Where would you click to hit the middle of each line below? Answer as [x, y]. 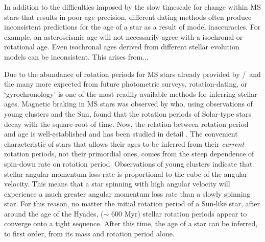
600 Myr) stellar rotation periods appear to [179, 213]
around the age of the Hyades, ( [54, 213]
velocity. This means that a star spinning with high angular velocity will [117, 184]
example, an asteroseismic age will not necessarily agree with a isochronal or [124, 36]
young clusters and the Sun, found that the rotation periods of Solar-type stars [128, 113]
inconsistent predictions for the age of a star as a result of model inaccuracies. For [132, 27]
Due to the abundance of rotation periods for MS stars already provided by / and [132, 74]
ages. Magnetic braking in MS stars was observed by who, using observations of [128, 104]
